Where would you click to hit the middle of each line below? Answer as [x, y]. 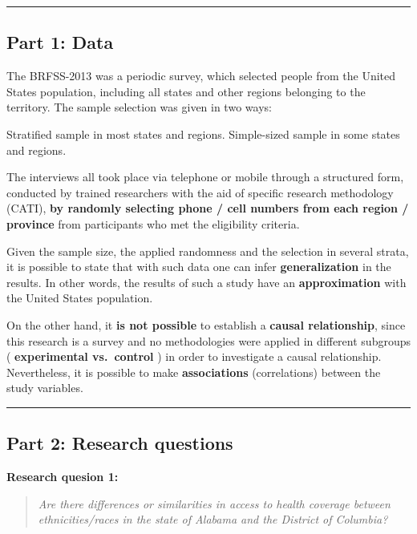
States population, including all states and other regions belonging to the [186, 91]
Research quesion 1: [63, 477]
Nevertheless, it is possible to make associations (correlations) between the [194, 372]
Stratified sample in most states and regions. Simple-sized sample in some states [203, 133]
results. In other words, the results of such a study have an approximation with [206, 282]
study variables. [45, 388]
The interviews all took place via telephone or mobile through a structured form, [205, 177]
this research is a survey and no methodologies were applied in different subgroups [208, 340]
